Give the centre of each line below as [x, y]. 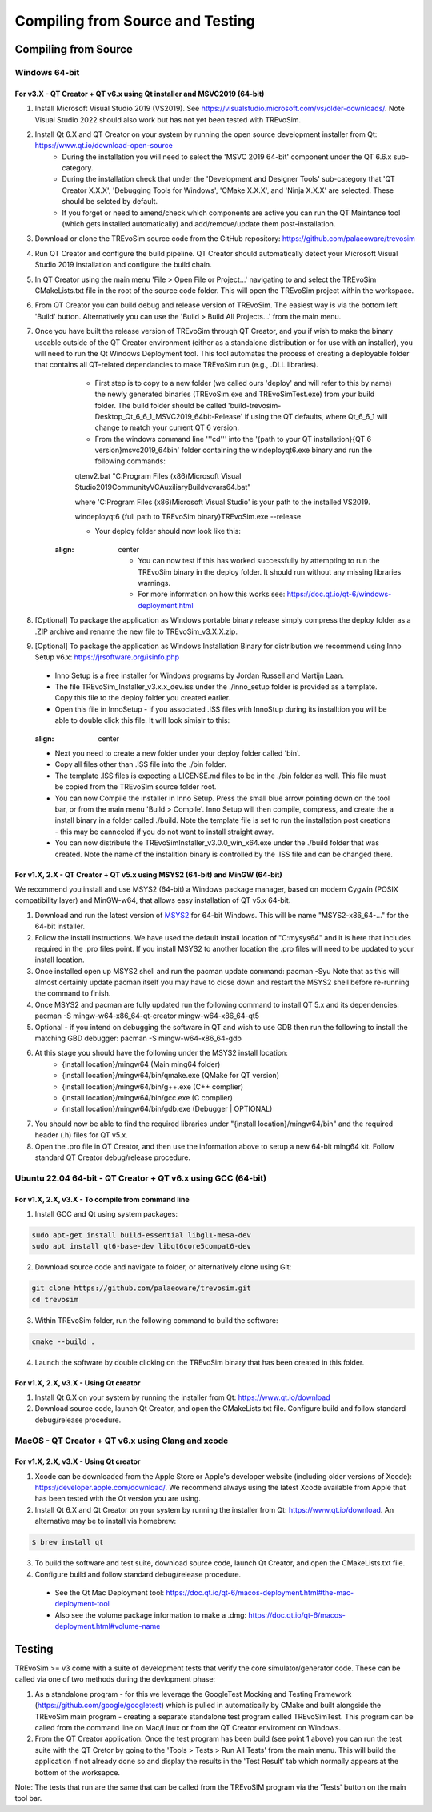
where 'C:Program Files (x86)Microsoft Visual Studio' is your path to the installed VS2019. [223, 502]
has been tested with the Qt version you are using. [118, 1499]
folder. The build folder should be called [161, 405]
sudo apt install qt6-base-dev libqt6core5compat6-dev [141, 1246]
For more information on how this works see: [212, 594]
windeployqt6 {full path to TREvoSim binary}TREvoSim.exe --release [188, 517]
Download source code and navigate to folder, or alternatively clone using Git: [163, 1267]
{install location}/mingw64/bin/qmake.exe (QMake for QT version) [171, 1076]
